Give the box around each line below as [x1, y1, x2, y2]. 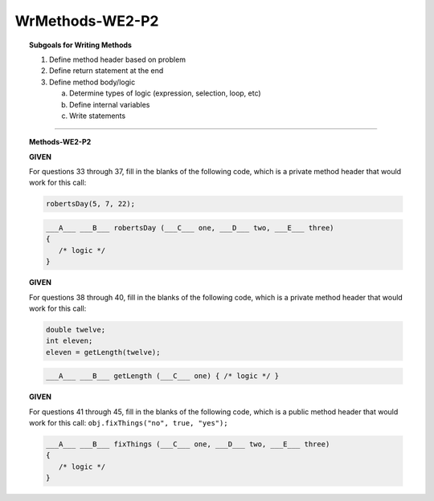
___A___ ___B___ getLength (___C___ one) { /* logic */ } [45, 372, 280, 381]
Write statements [69, 111, 126, 120]
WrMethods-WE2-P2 [14, 12, 159, 30]
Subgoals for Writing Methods [29, 40, 133, 50]
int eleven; [45, 336, 93, 345]
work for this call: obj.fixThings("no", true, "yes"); [29, 418, 228, 428]
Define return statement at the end [49, 66, 164, 75]
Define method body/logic [49, 77, 136, 87]
